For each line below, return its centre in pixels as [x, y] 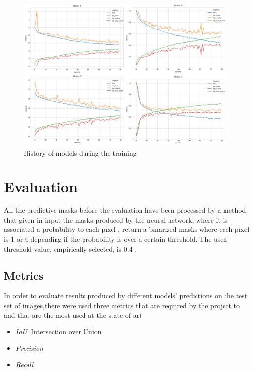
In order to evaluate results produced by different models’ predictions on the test [126, 296]
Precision [29, 348]
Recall [25, 364]
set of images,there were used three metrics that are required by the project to [122, 305]
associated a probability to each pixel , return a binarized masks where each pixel [127, 229]
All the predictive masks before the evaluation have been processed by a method [125, 210]
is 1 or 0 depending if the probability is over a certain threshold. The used [116, 239]
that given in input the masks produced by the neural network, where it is [116, 219]
